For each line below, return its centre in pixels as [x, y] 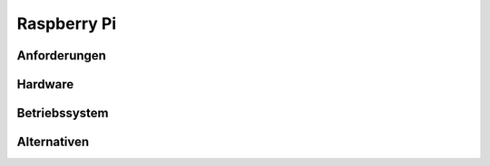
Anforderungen [61, 55]
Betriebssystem [63, 113]
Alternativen [53, 142]
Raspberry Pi [67, 23]
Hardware [45, 84]
